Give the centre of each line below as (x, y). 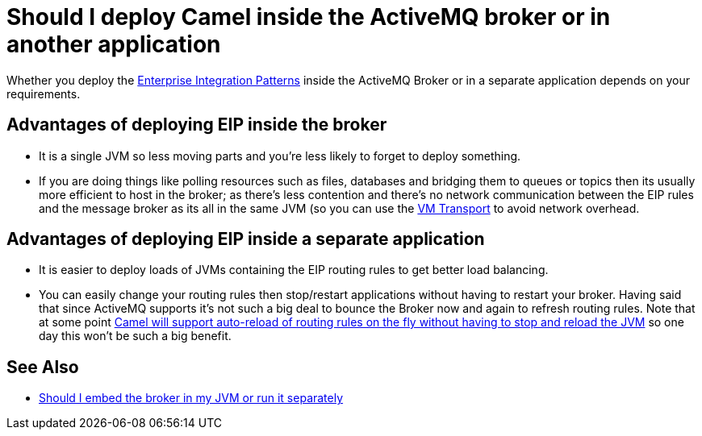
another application (114, 44)
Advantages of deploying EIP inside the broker (197, 125)
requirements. (44, 93)
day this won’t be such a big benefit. (135, 336)
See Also (43, 367)
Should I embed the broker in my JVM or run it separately (191, 398)
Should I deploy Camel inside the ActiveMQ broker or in (309, 17)
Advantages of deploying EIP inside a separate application (246, 239)
